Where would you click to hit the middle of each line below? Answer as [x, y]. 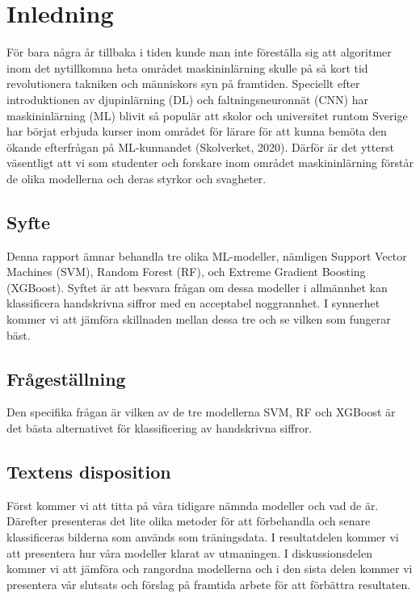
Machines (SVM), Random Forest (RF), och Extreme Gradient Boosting [186, 272]
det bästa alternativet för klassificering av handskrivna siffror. [160, 428]
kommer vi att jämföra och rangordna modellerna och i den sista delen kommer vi [210, 569]
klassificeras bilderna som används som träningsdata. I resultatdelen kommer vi [203, 537]
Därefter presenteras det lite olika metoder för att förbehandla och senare [189, 521]
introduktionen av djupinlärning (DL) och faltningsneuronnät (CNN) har [187, 99]
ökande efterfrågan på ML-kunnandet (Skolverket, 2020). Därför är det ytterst [200, 146]
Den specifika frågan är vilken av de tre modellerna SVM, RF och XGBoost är [201, 412]
